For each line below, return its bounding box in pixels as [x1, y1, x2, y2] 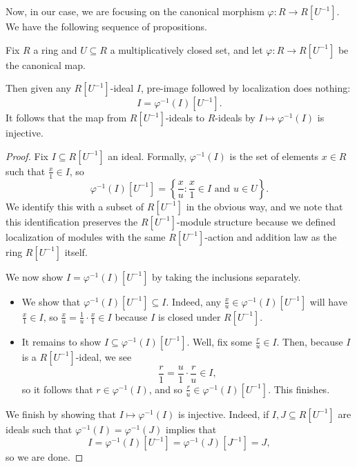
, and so [148, 381, 183, 396]
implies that [166, 421, 217, 436]
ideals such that [6, 421, 73, 436]
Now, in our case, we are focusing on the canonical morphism [6, 4, 264, 18]
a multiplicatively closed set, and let [110, 42, 263, 57]
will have [309, 294, 347, 308]
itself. [64, 244, 88, 259]
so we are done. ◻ [6, 450, 84, 464]
